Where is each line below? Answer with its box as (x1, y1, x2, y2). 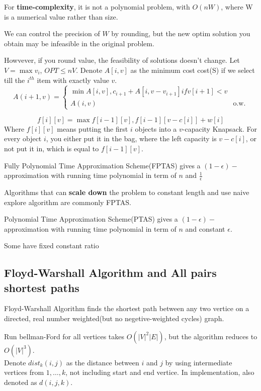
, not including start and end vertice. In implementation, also (65, 367, 254, 377)
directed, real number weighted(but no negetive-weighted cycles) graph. (4, 313, 224, 324)
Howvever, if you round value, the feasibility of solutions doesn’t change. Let (4, 55, 240, 65)
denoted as (4, 376, 37, 387)
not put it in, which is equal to (4, 143, 99, 153)
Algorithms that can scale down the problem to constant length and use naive (4, 186, 249, 197)
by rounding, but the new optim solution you (111, 28, 250, 39)
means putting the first (57, 123, 128, 134)
